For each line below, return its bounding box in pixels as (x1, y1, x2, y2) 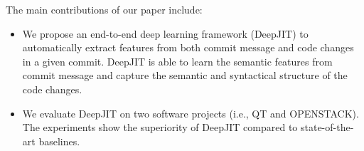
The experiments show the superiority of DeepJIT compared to (22, 120, 298, 135)
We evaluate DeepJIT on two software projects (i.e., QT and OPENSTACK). (22, 105, 359, 120)
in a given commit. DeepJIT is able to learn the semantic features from (22, 53, 333, 68)
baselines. (38, 133, 80, 148)
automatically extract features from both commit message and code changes (22, 40, 354, 55)
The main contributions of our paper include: (6, 2, 203, 16)
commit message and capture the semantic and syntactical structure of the (22, 68, 348, 83)
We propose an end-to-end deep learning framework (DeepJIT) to (22, 26, 309, 41)
